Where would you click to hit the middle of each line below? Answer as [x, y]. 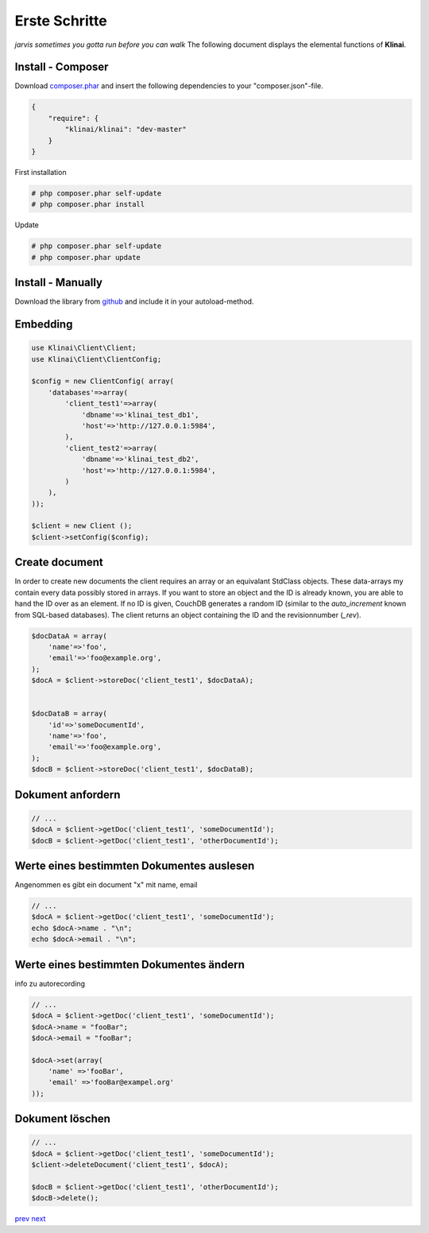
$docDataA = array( [69, 636]
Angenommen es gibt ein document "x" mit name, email [106, 885]
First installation [41, 172]
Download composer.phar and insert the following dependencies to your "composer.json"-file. [169, 86]
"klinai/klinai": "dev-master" [126, 130]
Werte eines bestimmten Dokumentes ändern [130, 965]
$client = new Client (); [82, 526]
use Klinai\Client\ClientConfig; [97, 359]
